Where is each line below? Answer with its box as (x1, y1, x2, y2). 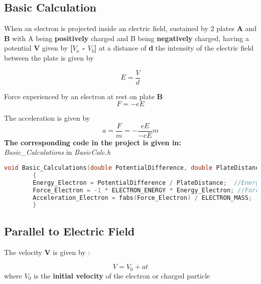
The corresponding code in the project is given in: (4, 137, 181, 147)
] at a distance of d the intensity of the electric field (94, 43, 254, 53)
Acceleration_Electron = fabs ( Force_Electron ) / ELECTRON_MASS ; (33, 194, 252, 201)
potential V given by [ (4, 43, 73, 53)
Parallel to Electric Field (4, 223, 135, 238)
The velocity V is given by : (4, 246, 90, 257)
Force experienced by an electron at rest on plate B (4, 91, 163, 101)
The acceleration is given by (4, 113, 90, 123)
